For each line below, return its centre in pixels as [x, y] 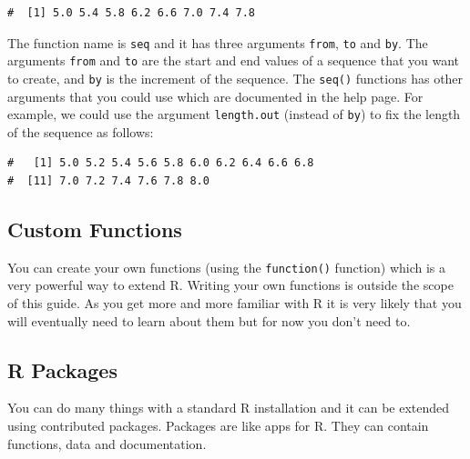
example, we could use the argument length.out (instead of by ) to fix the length [234, 114]
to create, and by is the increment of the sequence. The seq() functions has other [235, 78]
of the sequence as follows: [81, 131]
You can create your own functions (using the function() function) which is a [227, 267]
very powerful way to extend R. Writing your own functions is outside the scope [230, 285]
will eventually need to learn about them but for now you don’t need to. [209, 320]
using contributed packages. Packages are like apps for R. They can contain [218, 426]
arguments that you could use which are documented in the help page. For [215, 96]
